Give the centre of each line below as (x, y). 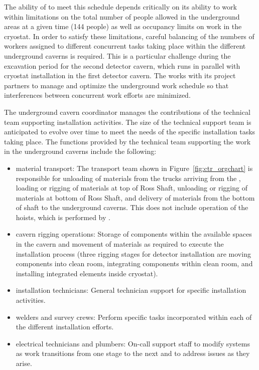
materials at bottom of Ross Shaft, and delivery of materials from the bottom (135, 197)
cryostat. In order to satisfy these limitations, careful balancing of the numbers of (129, 36)
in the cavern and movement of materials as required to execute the (120, 244)
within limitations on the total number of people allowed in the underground (122, 16)
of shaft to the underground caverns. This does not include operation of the (132, 207)
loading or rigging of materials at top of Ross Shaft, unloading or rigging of (132, 188)
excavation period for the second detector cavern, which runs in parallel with (122, 65)
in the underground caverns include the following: (80, 151)
